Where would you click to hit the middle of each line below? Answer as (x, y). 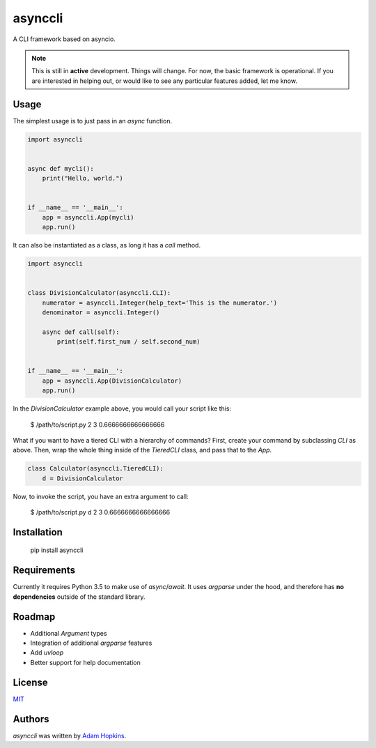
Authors (31, 719)
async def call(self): (81, 332)
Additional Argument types (69, 633)
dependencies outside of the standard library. (79, 597)
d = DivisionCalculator (83, 478)
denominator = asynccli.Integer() (101, 313)
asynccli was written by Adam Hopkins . (70, 735)
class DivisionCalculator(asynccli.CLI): (99, 293)
